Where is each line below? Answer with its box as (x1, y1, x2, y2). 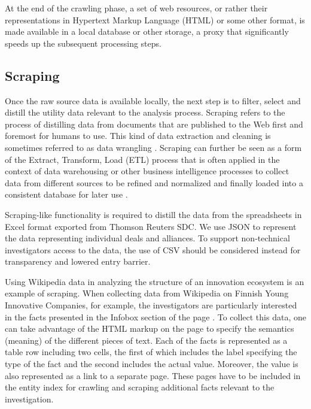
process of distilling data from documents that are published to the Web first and (5, 117, 303, 130)
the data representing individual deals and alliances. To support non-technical (5, 232, 290, 244)
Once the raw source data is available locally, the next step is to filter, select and (5, 94, 301, 107)
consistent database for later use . (5, 188, 128, 201)
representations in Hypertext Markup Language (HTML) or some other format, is (5, 13, 305, 26)
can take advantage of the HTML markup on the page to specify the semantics (5, 322, 294, 335)
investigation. (5, 392, 54, 405)
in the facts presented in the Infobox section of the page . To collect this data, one (5, 310, 306, 323)
